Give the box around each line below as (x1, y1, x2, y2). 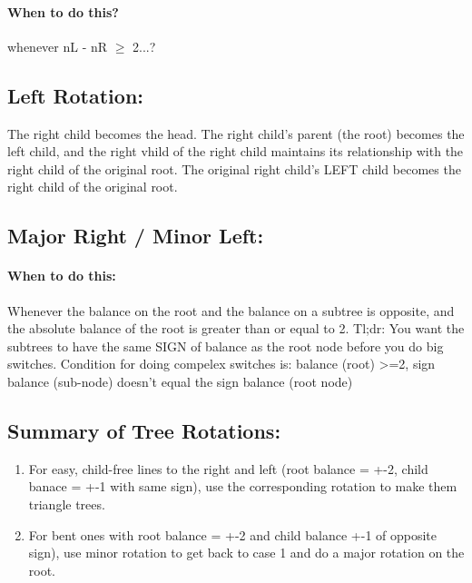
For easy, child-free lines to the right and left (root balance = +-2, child (28, 459, 428, 478)
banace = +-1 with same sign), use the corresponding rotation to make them (28, 477, 457, 496)
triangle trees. (28, 494, 105, 513)
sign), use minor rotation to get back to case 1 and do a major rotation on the (28, 543, 465, 562)
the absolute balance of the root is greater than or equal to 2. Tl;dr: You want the (7, 319, 465, 338)
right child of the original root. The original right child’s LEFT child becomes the (7, 159, 461, 178)
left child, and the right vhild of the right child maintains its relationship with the (7, 142, 464, 161)
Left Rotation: (7, 81, 144, 109)
